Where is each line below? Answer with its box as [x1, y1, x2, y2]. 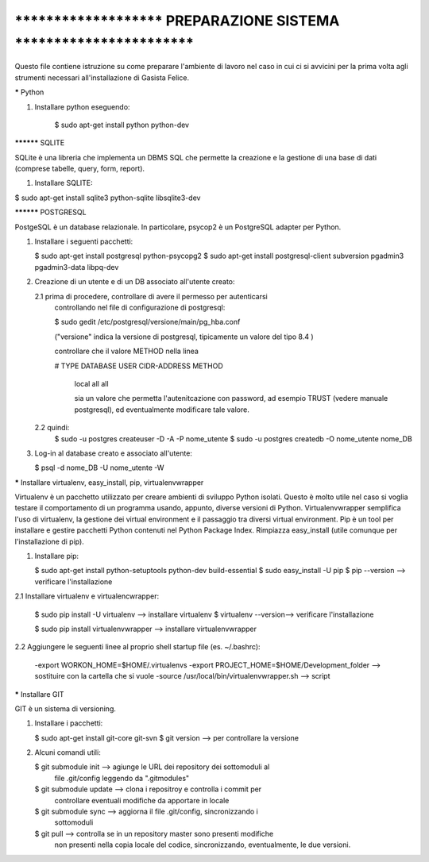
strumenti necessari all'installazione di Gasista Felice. [14, 72, 190, 83]
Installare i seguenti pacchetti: [34, 237, 133, 246]
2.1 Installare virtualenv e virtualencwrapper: [14, 591, 159, 601]
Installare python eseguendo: [34, 102, 130, 111]
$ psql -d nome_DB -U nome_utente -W [34, 463, 164, 472]
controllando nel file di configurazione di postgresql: [54, 302, 226, 312]
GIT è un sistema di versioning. [14, 703, 117, 714]
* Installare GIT [14, 689, 64, 698]
